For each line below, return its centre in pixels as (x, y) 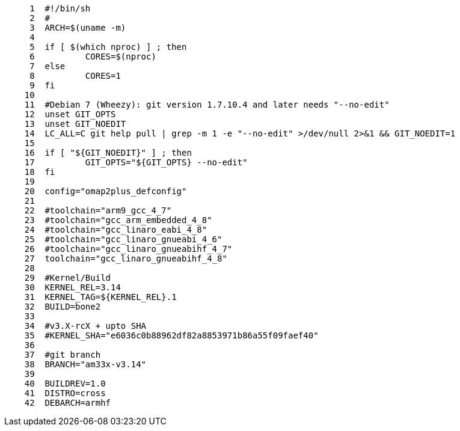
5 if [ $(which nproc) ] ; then (108, 47)
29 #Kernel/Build (68, 278)
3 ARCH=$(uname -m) (78, 28)
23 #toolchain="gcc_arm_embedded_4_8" (118, 220)
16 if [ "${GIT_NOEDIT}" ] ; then (108, 153)
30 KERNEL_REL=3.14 (72, 287)
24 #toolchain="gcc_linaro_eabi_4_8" (116, 230)
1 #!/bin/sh (60, 8)
